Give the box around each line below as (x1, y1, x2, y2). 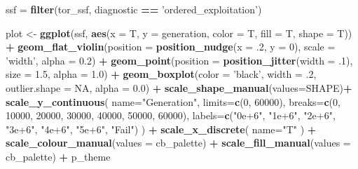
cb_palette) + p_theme (6, 149, 111, 163)
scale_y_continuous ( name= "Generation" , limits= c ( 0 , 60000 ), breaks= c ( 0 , (6, 94, 340, 109)
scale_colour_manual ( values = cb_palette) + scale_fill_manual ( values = (6, 135, 351, 150)
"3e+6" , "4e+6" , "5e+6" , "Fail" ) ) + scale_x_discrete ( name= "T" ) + (6, 121, 317, 136)
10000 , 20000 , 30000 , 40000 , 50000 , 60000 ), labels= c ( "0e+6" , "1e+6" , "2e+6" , (6, 108, 336, 123)
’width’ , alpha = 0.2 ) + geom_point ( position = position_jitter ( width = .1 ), (6, 53, 353, 67)
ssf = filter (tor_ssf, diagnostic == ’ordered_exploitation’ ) (6, 2, 262, 16)
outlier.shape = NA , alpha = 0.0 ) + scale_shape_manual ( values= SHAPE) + (6, 80, 352, 95)
